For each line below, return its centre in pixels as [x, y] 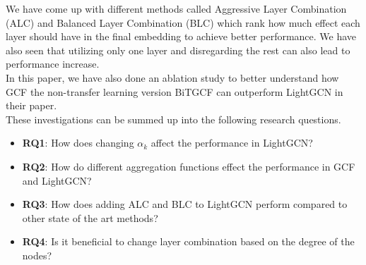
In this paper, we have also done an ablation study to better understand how [172, 77]
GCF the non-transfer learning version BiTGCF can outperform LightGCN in [175, 91]
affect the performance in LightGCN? [232, 143]
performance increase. [53, 64]
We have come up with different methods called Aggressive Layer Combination [176, 8]
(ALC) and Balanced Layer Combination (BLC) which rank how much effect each [183, 22]
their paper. [31, 105]
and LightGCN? [57, 180]
